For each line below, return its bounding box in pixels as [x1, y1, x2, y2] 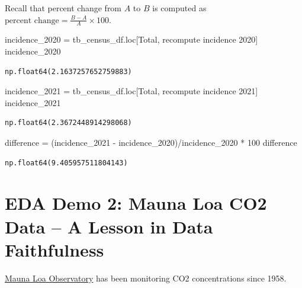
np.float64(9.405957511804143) [5, 158, 128, 167]
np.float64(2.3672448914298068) [5, 119, 132, 127]
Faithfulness [5, 237, 104, 261]
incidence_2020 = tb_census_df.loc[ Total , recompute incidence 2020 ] [5, 33, 258, 46]
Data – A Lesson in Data [5, 214, 213, 238]
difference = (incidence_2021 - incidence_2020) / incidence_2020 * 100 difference [5, 136, 297, 148]
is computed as [152, 2, 207, 14]
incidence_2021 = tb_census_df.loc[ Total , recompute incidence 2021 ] [5, 85, 258, 97]
